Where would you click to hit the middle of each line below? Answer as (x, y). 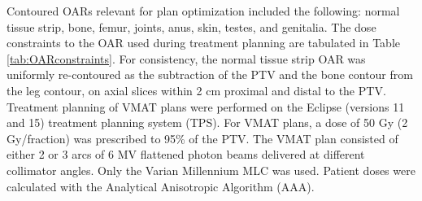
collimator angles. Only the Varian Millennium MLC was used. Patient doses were (211, 170)
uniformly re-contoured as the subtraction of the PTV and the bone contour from (210, 74)
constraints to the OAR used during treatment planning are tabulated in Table (204, 43)
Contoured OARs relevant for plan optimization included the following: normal (203, 11)
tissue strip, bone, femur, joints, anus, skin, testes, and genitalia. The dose (191, 26)
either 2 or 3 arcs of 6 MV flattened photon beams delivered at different (186, 154)
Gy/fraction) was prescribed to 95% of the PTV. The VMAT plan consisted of (202, 138)
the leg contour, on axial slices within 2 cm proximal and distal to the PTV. (196, 90)
